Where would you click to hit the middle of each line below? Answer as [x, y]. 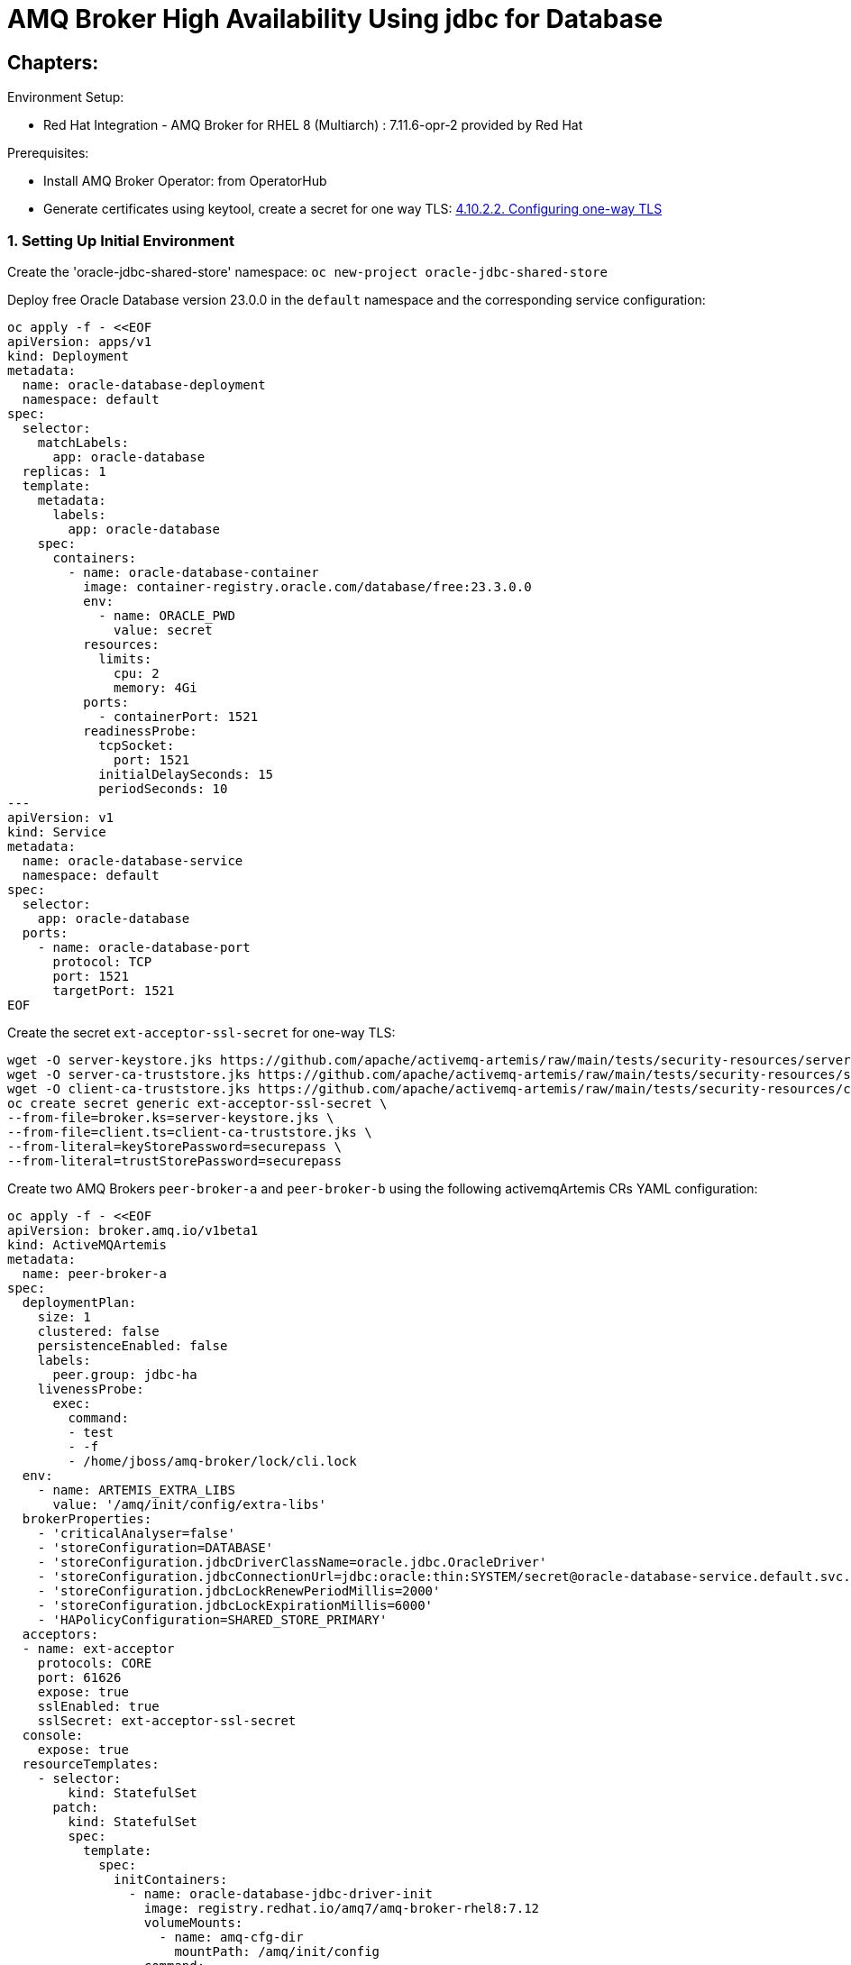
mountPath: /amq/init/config [277, 1951]
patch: [76, 1807]
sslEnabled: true [98, 1706]
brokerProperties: [87, 1518]
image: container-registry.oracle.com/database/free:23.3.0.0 [307, 586]
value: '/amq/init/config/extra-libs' [190, 1504]
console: [53, 1735]
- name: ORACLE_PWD [167, 615]
